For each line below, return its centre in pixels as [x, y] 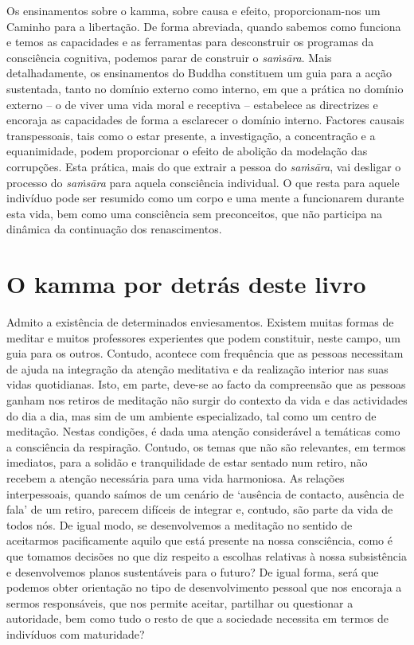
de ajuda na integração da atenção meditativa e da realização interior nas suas [197, 368]
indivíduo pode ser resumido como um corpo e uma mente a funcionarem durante [205, 198]
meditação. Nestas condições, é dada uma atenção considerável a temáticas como [203, 431]
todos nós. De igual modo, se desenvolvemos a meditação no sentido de [180, 524]
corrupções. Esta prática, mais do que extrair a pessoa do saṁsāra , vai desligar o [204, 166]
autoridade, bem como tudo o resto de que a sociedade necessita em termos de [197, 618]
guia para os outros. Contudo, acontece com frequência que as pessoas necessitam [205, 353]
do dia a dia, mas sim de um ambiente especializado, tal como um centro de [191, 415]
